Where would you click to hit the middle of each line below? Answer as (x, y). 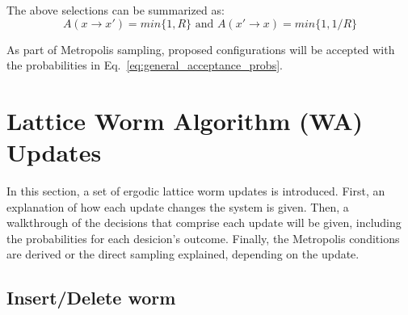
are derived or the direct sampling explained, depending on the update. (183, 254)
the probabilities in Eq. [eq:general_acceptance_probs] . (145, 65)
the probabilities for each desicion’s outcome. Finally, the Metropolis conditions (203, 238)
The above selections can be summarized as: (116, 10)
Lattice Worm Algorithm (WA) (185, 120)
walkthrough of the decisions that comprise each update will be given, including (204, 223)
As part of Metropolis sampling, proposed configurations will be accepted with (201, 49)
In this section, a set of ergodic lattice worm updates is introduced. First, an (196, 191)
